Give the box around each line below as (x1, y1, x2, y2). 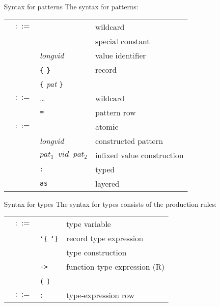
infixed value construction (95, 149, 184, 161)
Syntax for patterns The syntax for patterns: (4, 1, 138, 11)
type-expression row (66, 289, 135, 301)
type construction (66, 247, 127, 258)
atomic (95, 120, 118, 132)
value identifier (95, 49, 146, 61)
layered (95, 177, 120, 189)
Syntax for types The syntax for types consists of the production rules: (4, 198, 217, 209)
